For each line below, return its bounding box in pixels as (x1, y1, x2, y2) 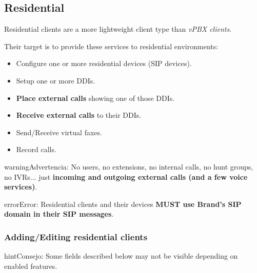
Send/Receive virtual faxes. (16, 127, 102, 137)
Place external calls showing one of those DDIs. (16, 92, 175, 103)
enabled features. (4, 260, 57, 271)
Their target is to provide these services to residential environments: (4, 40, 219, 51)
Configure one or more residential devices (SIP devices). (16, 58, 192, 69)
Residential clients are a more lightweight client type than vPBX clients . (4, 24, 232, 34)
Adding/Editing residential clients (4, 230, 148, 243)
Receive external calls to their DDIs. (16, 110, 142, 120)
